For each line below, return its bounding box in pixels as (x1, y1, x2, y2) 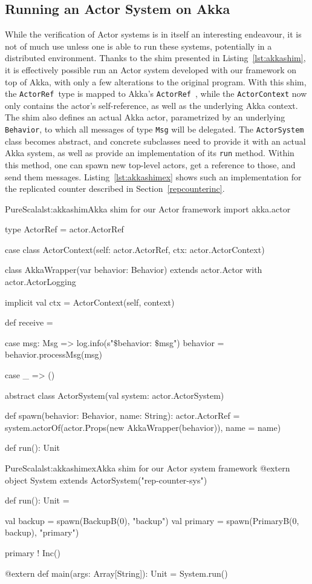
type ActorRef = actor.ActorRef (5, 223, 124, 235)
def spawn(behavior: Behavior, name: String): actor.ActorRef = (5, 409, 240, 422)
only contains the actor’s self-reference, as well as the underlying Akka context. (5, 99, 298, 111)
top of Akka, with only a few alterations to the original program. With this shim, (5, 75, 307, 88)
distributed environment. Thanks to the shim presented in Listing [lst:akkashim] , (5, 51, 306, 64)
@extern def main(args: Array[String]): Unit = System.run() (5, 566, 228, 579)
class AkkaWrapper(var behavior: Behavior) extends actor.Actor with (5, 263, 262, 276)
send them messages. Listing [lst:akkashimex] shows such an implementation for (5, 170, 302, 183)
